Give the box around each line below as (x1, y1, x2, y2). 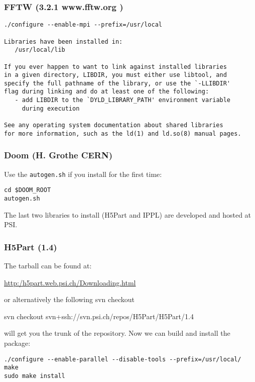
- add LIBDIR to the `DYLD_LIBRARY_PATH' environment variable (15, 97, 231, 104)
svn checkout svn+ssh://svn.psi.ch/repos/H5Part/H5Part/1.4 (4, 311, 194, 321)
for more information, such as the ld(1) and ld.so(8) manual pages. (4, 130, 241, 137)
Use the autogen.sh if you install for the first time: (4, 168, 162, 179)
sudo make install (4, 372, 65, 379)
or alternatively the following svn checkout (4, 294, 135, 305)
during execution (22, 105, 80, 112)
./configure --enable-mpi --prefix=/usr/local (4, 21, 162, 29)
